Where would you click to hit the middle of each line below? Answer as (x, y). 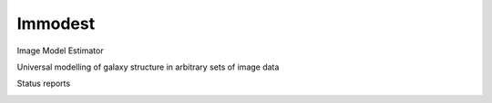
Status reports (44, 84)
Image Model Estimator (60, 51)
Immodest (56, 23)
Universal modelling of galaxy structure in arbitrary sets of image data (148, 67)
